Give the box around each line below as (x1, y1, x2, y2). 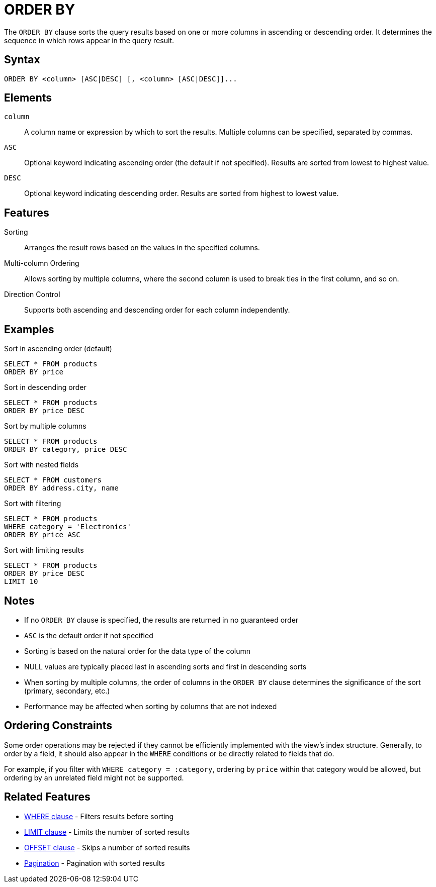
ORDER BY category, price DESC (4, 445, 127, 454)
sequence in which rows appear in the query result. (4, 36, 175, 45)
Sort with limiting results (4, 546, 84, 555)
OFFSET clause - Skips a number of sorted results (24, 843, 190, 852)
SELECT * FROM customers (4, 476, 102, 484)
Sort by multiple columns (4, 422, 86, 431)
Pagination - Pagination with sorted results (24, 858, 165, 867)
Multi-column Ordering (4, 259, 79, 268)
